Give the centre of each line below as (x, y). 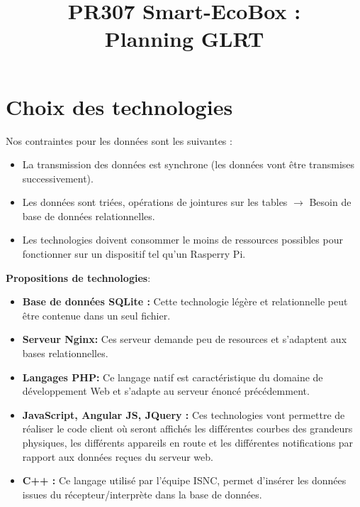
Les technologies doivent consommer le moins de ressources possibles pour (182, 240)
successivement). (58, 178)
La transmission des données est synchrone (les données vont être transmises (189, 164)
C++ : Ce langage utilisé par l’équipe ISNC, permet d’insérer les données (184, 480)
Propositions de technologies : (78, 277)
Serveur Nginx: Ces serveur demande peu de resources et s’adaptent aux (185, 339)
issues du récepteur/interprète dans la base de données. (142, 494)
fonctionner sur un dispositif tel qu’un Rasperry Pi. (134, 254)
